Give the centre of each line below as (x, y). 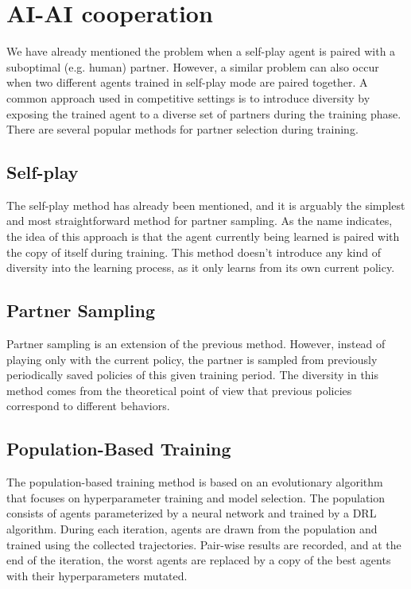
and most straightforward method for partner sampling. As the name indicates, (200, 221)
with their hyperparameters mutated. (97, 575)
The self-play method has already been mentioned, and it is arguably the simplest (206, 205)
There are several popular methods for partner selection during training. (182, 129)
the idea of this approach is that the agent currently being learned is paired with (203, 236)
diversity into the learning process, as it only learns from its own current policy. (201, 267)
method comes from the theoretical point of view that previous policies (179, 390)
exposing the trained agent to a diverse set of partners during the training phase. (204, 113)
